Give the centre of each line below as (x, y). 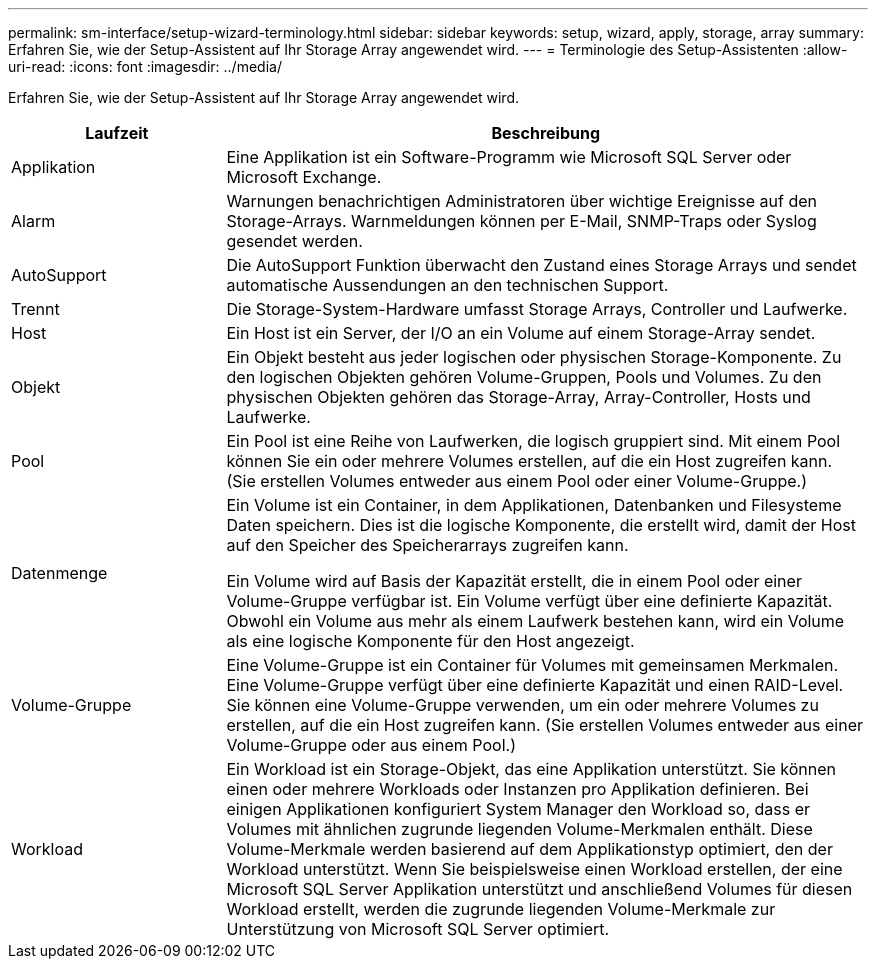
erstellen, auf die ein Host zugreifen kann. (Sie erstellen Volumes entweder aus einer (545, 725)
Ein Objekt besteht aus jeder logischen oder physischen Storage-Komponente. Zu (534, 357)
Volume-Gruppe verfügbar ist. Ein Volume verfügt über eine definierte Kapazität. (529, 601)
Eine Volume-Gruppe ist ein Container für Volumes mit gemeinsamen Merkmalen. (532, 665)
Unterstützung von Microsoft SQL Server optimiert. (418, 929)
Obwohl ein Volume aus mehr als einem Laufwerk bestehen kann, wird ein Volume (535, 621)
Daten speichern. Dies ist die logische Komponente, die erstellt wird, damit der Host (541, 525)
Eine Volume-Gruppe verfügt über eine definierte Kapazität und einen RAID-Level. (535, 685)
